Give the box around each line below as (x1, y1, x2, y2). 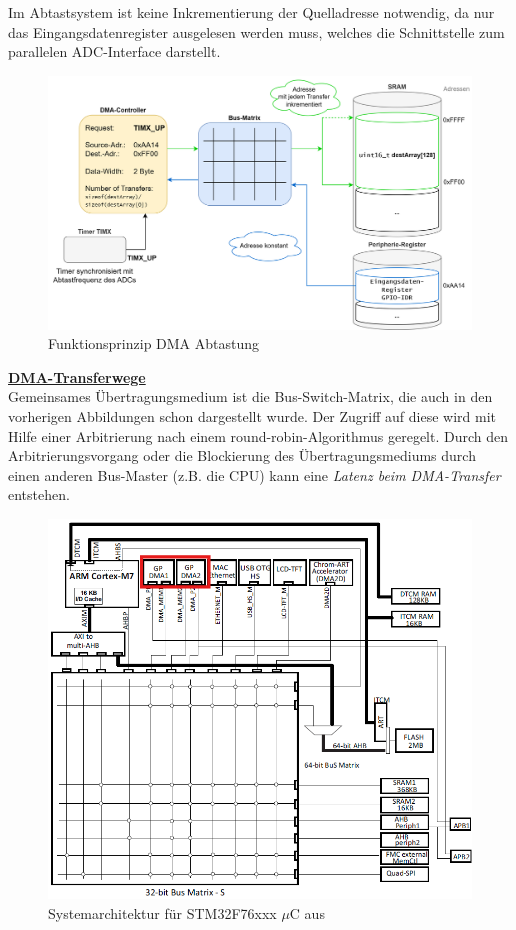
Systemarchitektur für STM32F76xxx (48, 902, 277, 923)
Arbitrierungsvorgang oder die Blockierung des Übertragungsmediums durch (8, 445, 476, 466)
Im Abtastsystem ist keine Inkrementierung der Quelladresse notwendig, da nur (8, 2, 495, 22)
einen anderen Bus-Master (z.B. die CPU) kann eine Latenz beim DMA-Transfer (8, 464, 501, 485)
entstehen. (8, 484, 70, 505)
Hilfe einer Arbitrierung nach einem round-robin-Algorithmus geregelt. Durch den (8, 425, 509, 446)
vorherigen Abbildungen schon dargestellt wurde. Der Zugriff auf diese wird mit (8, 405, 497, 426)
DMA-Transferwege (8, 366, 146, 387)
